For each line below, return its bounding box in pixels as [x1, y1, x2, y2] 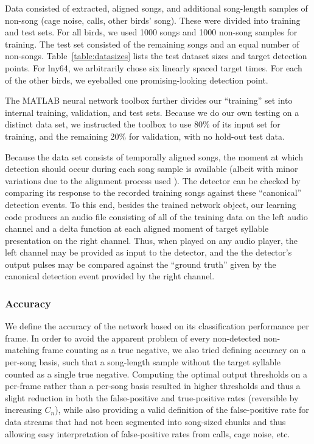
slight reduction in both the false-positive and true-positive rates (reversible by [5, 391, 299, 404]
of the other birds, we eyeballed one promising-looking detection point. [5, 73, 268, 86]
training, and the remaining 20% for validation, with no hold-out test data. [5, 129, 285, 142]
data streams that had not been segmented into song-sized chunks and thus [5, 415, 286, 428]
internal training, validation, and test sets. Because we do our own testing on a [5, 106, 299, 118]
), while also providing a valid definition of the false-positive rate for [55, 403, 309, 416]
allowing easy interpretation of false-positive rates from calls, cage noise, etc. [5, 427, 290, 440]
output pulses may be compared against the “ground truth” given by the [5, 257, 276, 270]
